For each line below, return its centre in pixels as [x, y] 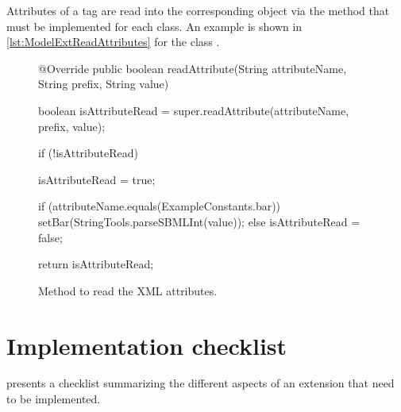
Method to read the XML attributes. [128, 290]
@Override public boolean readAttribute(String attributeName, [193, 68]
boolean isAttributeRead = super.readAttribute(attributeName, [194, 110]
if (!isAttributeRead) [88, 153]
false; [50, 237]
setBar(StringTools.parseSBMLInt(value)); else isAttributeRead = [199, 221]
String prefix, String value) [104, 84]
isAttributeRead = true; [97, 179]
